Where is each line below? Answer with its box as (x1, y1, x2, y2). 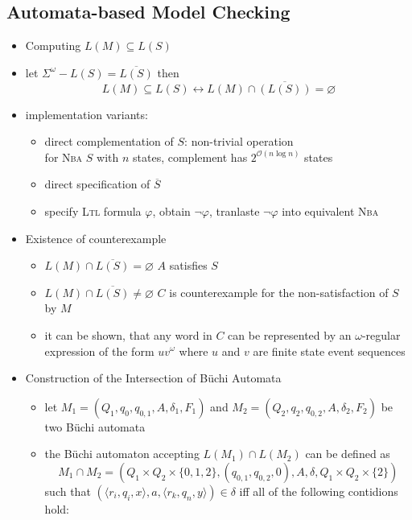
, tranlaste (209, 202, 260, 219)
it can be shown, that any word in (44, 326, 212, 343)
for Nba (44, 148, 83, 165)
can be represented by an (228, 326, 352, 343)
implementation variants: (25, 105, 148, 122)
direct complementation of (44, 133, 174, 150)
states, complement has (133, 148, 248, 165)
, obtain (152, 202, 191, 219)
